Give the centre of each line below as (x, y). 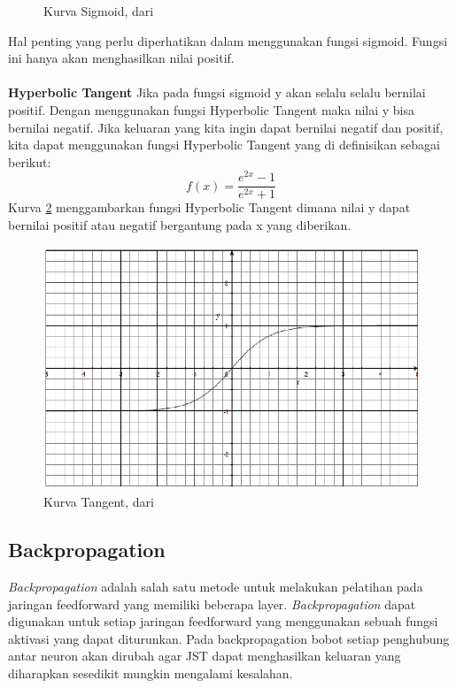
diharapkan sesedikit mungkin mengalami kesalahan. (151, 673)
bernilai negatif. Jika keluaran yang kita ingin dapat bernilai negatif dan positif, (226, 127)
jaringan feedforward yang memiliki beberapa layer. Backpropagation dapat (212, 604)
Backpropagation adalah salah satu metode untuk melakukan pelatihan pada (216, 586)
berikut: (30, 161)
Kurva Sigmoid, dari (99, 11)
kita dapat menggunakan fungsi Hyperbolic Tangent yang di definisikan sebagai (224, 145)
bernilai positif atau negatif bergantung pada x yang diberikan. (180, 225)
